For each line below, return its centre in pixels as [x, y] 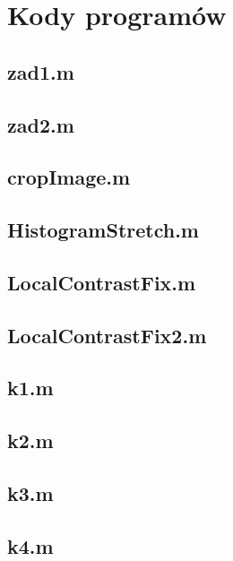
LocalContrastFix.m [102, 282]
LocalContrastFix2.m [107, 335]
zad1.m [41, 71]
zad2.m [41, 124]
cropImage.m [69, 177]
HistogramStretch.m [103, 230]
